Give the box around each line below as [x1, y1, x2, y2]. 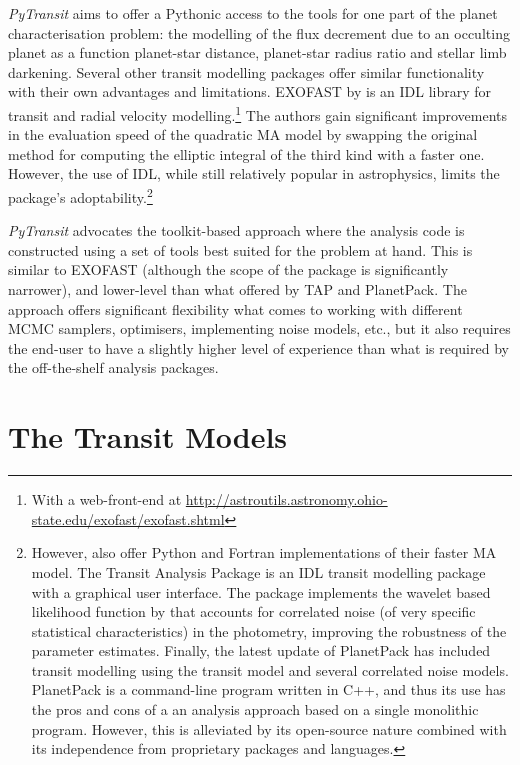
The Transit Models [8, 416, 288, 457]
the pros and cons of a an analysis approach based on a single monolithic [31, 699, 479, 720]
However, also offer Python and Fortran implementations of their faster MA [31, 542, 497, 563]
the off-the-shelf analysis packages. [8, 357, 219, 378]
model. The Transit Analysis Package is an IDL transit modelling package [31, 561, 486, 582]
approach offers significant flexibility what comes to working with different [8, 298, 463, 319]
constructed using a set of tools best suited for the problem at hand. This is [8, 239, 473, 260]
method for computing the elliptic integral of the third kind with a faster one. [8, 143, 485, 164]
